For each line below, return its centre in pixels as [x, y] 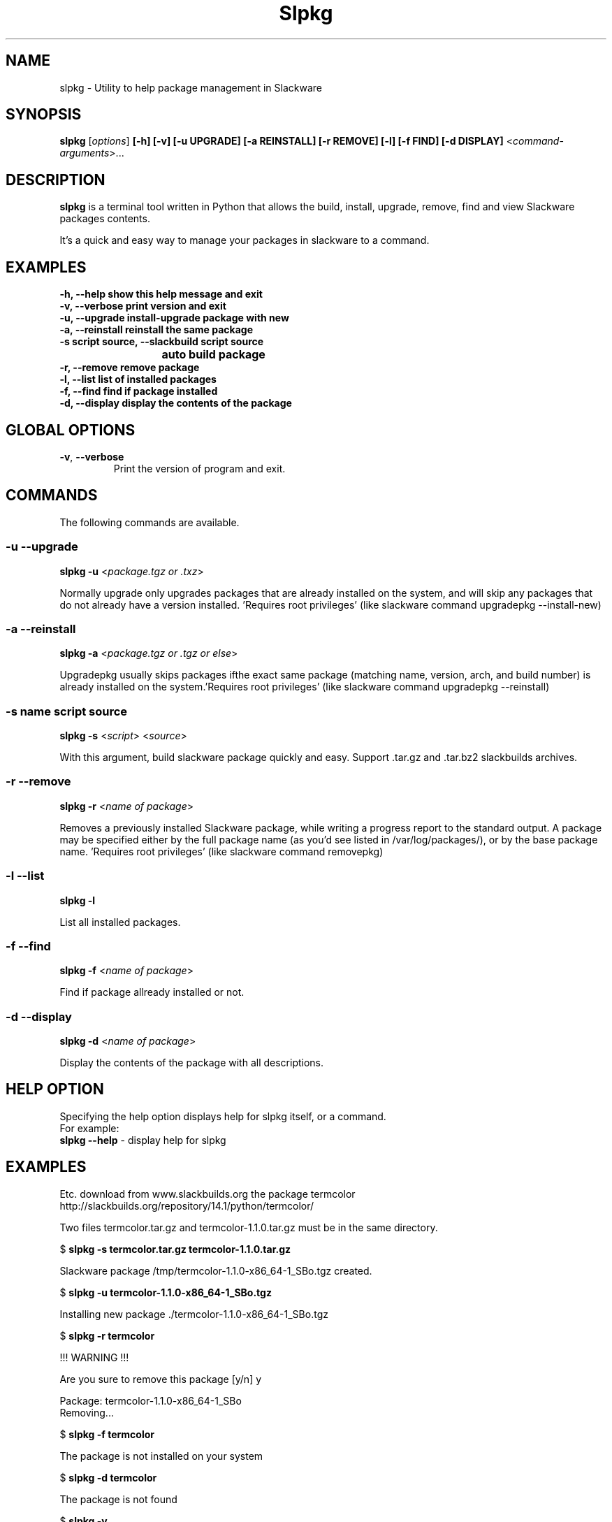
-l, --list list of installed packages [138, 379]
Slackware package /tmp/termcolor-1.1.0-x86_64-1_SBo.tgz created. [216, 1270]
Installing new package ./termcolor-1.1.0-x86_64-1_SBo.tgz [194, 1314]
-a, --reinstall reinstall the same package [156, 330]
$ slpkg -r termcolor [107, 1335]
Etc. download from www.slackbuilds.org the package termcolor [207, 1194]
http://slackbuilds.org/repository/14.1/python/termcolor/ [187, 1205]
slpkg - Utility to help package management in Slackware [191, 87]
